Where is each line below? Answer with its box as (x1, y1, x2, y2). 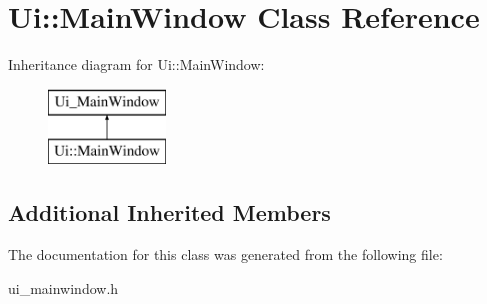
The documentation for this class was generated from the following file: (8, 244, 443, 265)
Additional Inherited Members (8, 197, 331, 228)
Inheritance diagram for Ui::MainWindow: (8, 54, 265, 75)
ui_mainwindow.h (8, 277, 119, 298)
